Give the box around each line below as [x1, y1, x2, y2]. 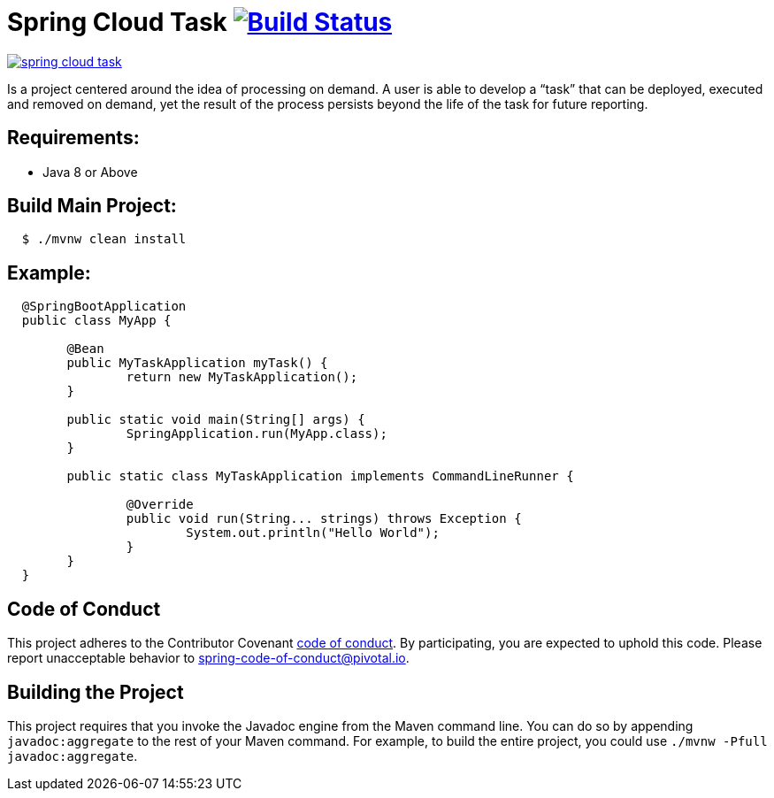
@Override [126, 497, 194, 512]
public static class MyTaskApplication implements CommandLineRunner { [66, 469, 574, 484]
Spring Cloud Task [7, 7, 227, 37]
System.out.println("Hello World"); [186, 526, 440, 541]
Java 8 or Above [42, 164, 138, 180]
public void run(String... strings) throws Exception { [126, 511, 522, 526]
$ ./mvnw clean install [21, 232, 187, 247]
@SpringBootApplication [21, 299, 187, 314]
